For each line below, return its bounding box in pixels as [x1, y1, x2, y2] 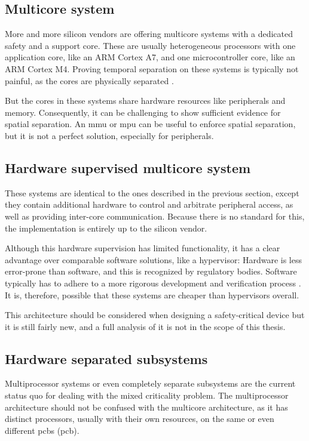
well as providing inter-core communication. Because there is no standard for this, [5, 209, 305, 222]
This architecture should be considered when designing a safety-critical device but [5, 309, 305, 321]
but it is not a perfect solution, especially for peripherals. [5, 129, 214, 141]
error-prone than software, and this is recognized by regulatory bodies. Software [5, 265, 297, 277]
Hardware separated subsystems [5, 349, 208, 368]
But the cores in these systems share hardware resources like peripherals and [5, 94, 286, 107]
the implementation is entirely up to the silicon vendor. [5, 221, 207, 234]
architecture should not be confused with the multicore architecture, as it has [5, 400, 288, 413]
